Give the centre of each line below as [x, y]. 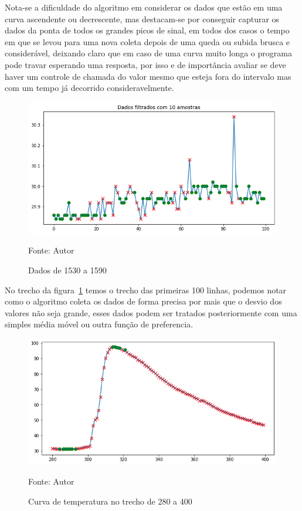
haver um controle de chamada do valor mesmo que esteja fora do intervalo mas [148, 76]
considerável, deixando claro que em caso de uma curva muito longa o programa [148, 53]
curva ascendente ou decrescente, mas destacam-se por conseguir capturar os [142, 18]
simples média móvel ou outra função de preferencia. [99, 324]
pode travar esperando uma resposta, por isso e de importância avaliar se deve [145, 64]
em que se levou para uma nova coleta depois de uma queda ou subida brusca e [147, 41]
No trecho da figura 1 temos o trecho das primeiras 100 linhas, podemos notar [146, 290]
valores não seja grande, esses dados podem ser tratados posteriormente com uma [151, 312]
